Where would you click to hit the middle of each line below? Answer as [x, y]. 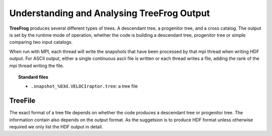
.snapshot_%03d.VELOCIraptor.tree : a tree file [84, 86]
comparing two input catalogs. [41, 42]
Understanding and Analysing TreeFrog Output [110, 13]
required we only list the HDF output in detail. [56, 126]
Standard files [33, 77]
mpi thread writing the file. [37, 65]
